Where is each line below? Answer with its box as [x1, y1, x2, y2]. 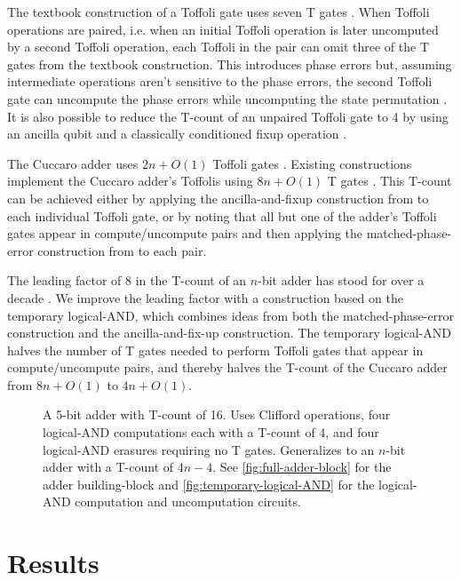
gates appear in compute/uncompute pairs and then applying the [7, 224, 363, 243]
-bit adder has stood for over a [258, 271, 425, 290]
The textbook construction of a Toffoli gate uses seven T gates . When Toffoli [7, 3, 430, 20]
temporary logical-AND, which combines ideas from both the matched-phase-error [7, 306, 455, 324]
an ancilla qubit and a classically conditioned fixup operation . [7, 124, 347, 143]
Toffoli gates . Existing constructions [212, 154, 412, 172]
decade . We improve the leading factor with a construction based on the [7, 288, 403, 306]
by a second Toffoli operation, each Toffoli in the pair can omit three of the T [7, 37, 430, 56]
